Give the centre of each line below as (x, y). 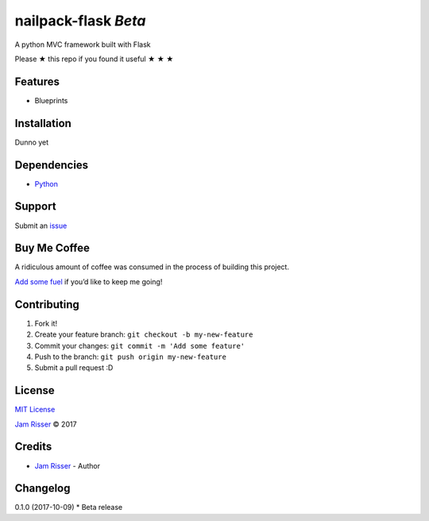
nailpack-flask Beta (80, 21)
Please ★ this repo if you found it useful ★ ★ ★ (94, 59)
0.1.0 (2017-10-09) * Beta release (69, 507)
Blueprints (51, 100)
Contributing (47, 305)
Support (35, 206)
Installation (43, 123)
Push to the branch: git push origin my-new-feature (130, 357)
